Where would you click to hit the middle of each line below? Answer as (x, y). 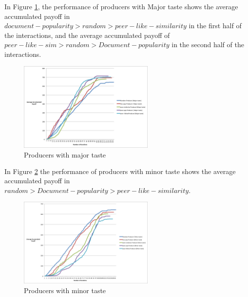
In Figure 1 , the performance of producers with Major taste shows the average (121, 6)
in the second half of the (208, 44)
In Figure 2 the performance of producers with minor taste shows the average (120, 171)
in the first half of (215, 26)
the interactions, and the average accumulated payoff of (87, 35)
